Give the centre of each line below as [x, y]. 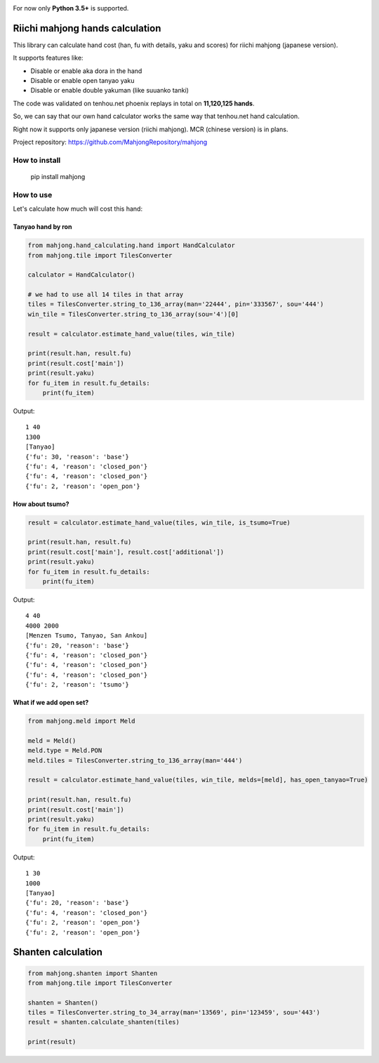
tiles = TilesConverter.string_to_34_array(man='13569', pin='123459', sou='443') [174, 1012]
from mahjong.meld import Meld [82, 721]
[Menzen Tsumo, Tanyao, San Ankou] [87, 636]
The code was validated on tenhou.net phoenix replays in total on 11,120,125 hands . [134, 103]
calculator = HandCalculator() [82, 275]
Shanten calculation [58, 952]
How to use [33, 194]
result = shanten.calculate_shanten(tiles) [104, 1022]
